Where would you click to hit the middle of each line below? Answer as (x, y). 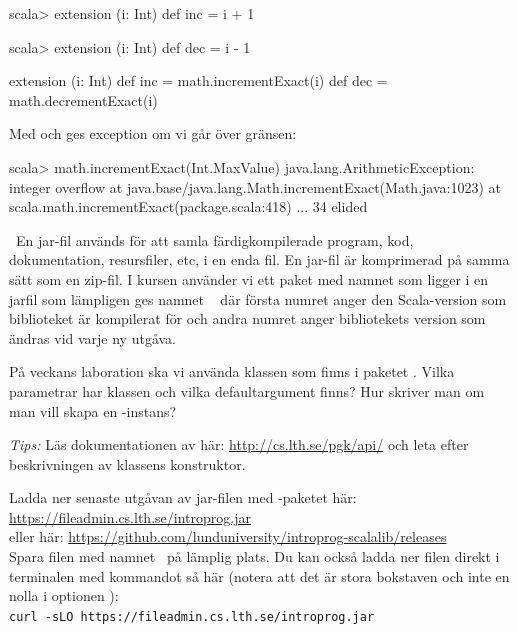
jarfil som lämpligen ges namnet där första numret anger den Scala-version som (258, 298)
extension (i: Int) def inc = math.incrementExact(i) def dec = (198, 80)
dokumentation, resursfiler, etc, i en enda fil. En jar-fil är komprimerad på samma (259, 259)
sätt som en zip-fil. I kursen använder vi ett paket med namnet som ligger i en (249, 278)
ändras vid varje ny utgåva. (93, 337)
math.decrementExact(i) (83, 99)
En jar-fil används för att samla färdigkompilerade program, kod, (214, 239)
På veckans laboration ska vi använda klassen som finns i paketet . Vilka (232, 371)
